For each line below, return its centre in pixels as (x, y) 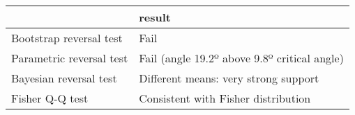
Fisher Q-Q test (50, 98)
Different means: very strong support (229, 78)
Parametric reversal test (70, 58)
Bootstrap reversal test (67, 38)
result (155, 17)
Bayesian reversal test (64, 78)
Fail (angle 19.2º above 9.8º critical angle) (241, 58)
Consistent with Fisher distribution (225, 98)
